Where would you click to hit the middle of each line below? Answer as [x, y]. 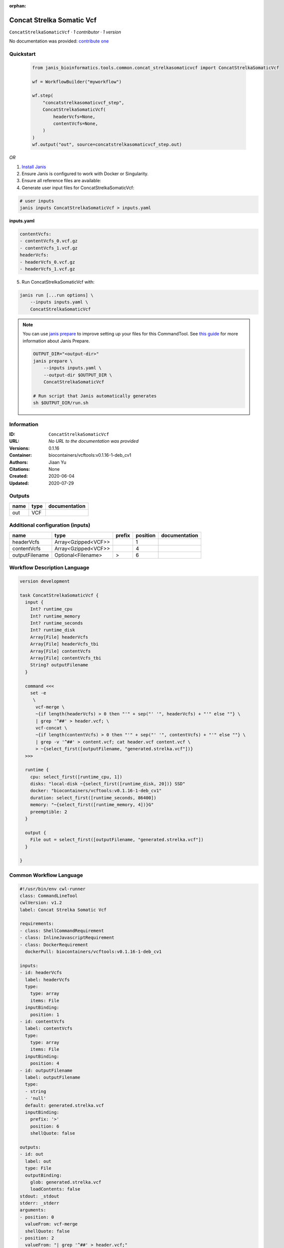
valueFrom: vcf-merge [52, 1224]
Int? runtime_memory [55, 616]
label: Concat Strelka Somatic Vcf [63, 910]
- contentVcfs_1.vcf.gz [49, 248]
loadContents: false [55, 1189]
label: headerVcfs [47, 979]
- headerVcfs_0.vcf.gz [47, 262]
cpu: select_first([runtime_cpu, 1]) [76, 777]
